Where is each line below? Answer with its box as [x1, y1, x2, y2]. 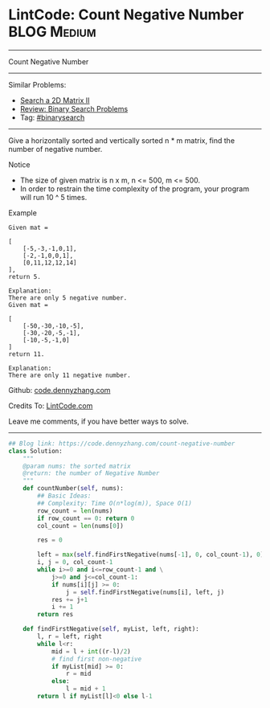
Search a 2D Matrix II [19, 95, 90, 105]
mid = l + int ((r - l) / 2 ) [51, 647, 131, 656]
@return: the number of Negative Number [22, 469, 160, 477]
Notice [8, 159, 31, 170]
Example [8, 207, 38, 218]
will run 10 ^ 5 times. [19, 192, 88, 202]
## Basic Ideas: [37, 492, 92, 500]
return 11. [8, 350, 45, 358]
